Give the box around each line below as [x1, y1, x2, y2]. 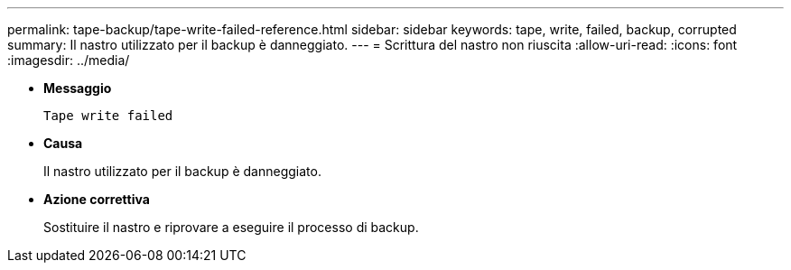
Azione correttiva [43, 191, 150, 207]
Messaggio [43, 80, 112, 96]
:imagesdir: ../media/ [7, 52, 130, 68]
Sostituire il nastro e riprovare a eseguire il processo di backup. [43, 219, 419, 235]
